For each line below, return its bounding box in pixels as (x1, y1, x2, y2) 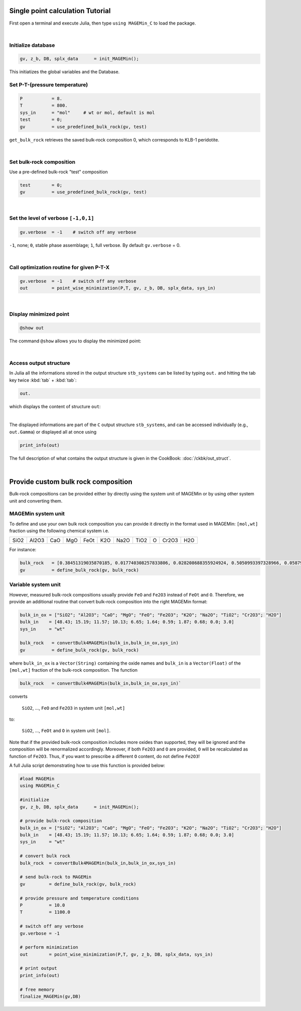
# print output (20, 965, 57, 971)
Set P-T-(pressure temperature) (9, 81, 88, 88)
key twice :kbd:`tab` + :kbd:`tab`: (9, 377, 77, 383)
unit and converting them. (9, 497, 63, 504)
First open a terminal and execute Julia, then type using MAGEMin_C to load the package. (9, 20, 196, 26)
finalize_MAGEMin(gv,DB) (20, 994, 81, 999)
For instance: (9, 547, 37, 553)
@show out (20, 325, 44, 331)
